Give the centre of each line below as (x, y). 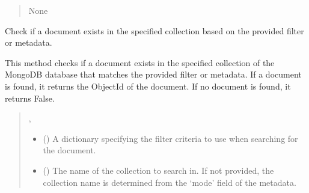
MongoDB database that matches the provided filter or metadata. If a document (153, 74)
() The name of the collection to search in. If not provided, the (158, 170)
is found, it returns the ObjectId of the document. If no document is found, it (148, 86)
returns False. (30, 98)
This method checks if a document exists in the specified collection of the (140, 62)
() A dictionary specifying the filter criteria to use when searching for (170, 138)
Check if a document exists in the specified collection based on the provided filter (154, 30)
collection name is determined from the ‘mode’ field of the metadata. (170, 182)
